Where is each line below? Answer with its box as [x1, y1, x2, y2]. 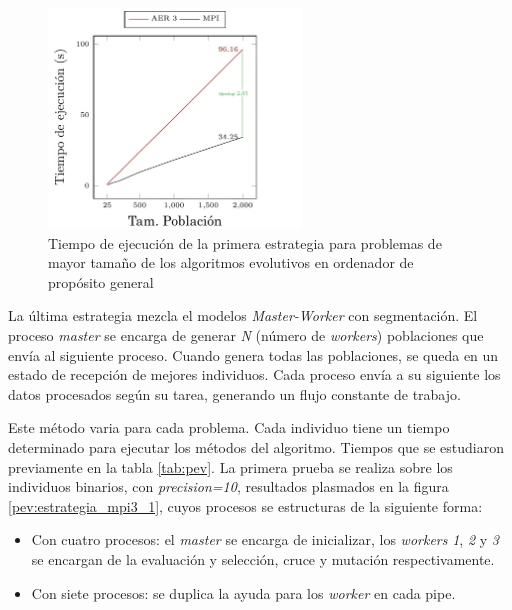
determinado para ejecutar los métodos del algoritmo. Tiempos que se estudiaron [8, 437, 505, 458]
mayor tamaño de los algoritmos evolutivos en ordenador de [48, 252, 414, 273]
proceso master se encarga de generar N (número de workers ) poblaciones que [8, 325, 484, 346]
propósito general [48, 271, 154, 292]
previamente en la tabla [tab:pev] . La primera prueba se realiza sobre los [8, 456, 453, 477]
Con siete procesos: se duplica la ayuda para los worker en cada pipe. [31, 582, 456, 603]
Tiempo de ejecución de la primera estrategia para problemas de [48, 232, 442, 253]
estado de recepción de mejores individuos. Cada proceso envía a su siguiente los [8, 364, 501, 385]
